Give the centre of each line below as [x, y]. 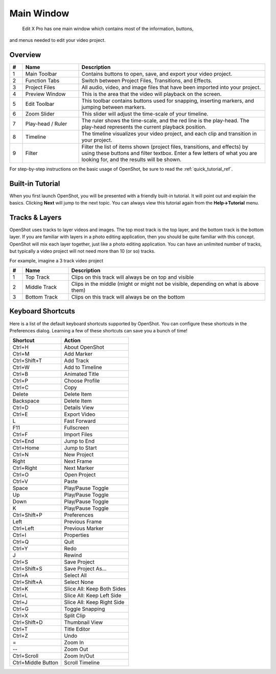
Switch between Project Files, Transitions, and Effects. [147, 80]
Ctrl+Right [25, 468]
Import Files [78, 435]
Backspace [26, 401]
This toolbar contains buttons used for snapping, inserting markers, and [168, 101]
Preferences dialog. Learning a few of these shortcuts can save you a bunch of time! [98, 330]
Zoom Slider [40, 114]
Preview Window [45, 94]
